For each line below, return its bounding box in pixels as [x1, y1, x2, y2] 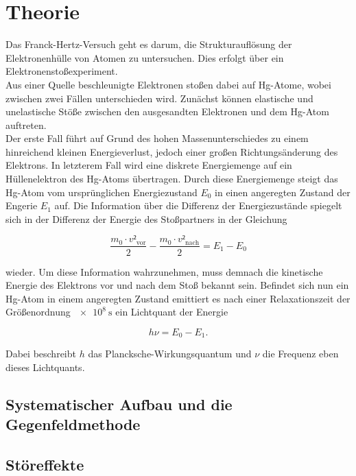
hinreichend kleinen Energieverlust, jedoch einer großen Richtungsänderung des [5, 144, 338, 158]
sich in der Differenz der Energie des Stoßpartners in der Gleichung [5, 211, 287, 226]
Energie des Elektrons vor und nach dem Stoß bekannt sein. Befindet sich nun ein [5, 278, 349, 292]
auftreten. [5, 117, 47, 132]
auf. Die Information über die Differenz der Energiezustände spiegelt [54, 198, 342, 213]
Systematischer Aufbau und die [5, 393, 233, 414]
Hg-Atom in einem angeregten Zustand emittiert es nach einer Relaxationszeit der [5, 291, 351, 305]
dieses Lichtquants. [5, 359, 85, 374]
